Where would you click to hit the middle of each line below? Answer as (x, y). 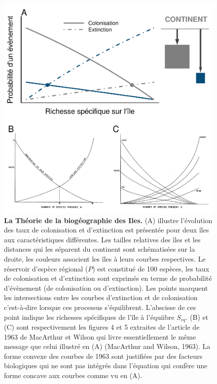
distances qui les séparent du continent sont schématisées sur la (100, 249)
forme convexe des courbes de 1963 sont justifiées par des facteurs (103, 356)
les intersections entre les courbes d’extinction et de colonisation (101, 297)
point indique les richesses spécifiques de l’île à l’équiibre (89, 317)
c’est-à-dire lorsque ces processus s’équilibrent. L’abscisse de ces (100, 307)
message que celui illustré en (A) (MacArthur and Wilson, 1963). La (107, 346)
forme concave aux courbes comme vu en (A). (73, 375)
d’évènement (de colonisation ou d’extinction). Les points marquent (106, 288)
